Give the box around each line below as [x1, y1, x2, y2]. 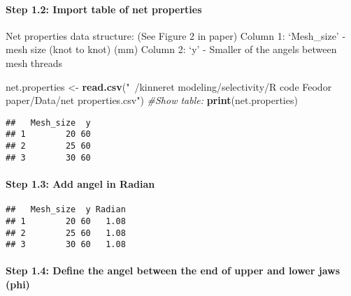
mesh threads [6, 55, 63, 70]
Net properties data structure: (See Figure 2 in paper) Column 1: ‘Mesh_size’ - [6, 28, 346, 43]
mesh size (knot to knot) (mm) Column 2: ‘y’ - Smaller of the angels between [6, 42, 337, 57]
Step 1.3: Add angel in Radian [6, 176, 155, 191]
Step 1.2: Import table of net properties [6, 1, 202, 16]
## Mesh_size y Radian [6, 205, 126, 215]
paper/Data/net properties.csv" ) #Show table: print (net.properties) [6, 93, 298, 108]
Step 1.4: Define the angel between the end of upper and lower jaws [6, 263, 341, 278]
